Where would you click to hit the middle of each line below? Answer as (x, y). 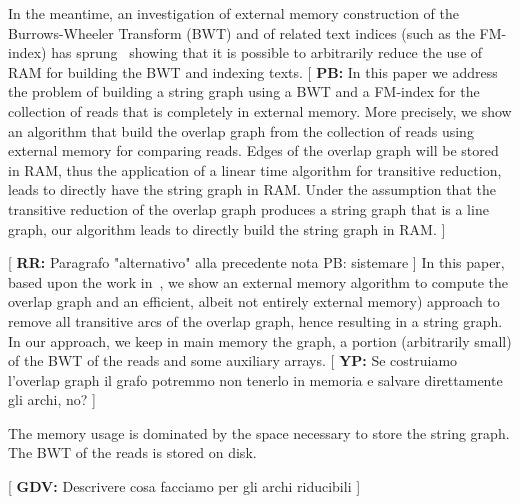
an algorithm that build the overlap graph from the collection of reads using (241, 130)
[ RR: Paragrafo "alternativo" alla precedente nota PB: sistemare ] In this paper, (256, 262)
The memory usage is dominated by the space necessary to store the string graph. (259, 432)
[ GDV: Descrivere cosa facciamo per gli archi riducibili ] (184, 486)
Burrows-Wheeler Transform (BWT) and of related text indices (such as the (241, 32)
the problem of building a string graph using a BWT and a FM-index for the (244, 91)
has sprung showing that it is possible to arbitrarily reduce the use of (267, 52)
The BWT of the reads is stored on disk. (132, 452)
